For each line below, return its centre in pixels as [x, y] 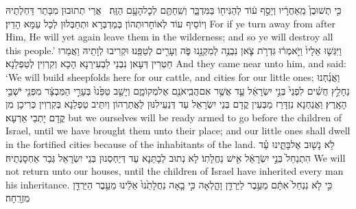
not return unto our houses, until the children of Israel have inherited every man [175, 171]
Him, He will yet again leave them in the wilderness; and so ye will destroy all [169, 37]
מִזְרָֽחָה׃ [18, 198]
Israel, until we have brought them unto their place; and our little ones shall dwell [178, 131]
